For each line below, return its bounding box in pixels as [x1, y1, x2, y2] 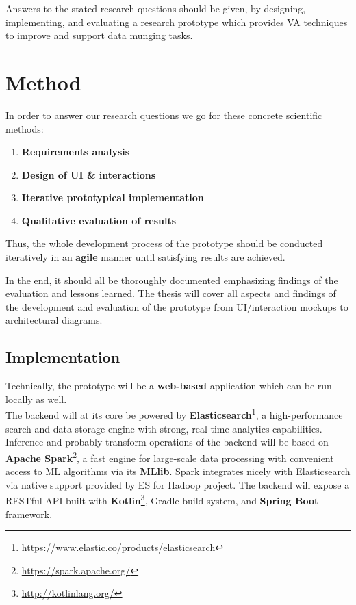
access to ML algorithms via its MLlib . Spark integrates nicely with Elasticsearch [5, 464, 351, 478]
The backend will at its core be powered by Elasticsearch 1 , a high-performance [5, 406, 343, 422]
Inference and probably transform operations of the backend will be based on [5, 435, 329, 449]
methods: [5, 121, 44, 136]
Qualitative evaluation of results [21, 213, 177, 227]
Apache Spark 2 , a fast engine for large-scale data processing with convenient [5, 448, 334, 465]
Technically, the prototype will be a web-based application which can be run [5, 378, 332, 393]
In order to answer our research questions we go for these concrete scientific [5, 107, 322, 122]
